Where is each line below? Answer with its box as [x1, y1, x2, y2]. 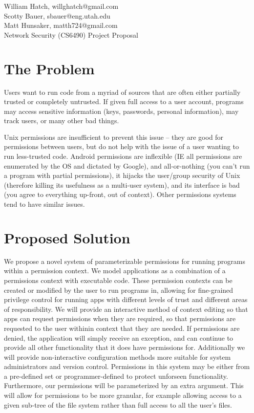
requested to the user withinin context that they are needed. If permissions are [4, 323, 240, 333]
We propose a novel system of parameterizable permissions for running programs [4, 256, 245, 266]
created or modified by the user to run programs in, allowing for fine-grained [4, 284, 233, 295]
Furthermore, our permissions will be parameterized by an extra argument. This [4, 380, 244, 391]
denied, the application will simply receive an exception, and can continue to [4, 332, 233, 343]
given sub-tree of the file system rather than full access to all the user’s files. [4, 399, 232, 410]
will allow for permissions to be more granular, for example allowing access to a [4, 390, 242, 400]
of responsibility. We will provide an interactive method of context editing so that [4, 304, 248, 314]
